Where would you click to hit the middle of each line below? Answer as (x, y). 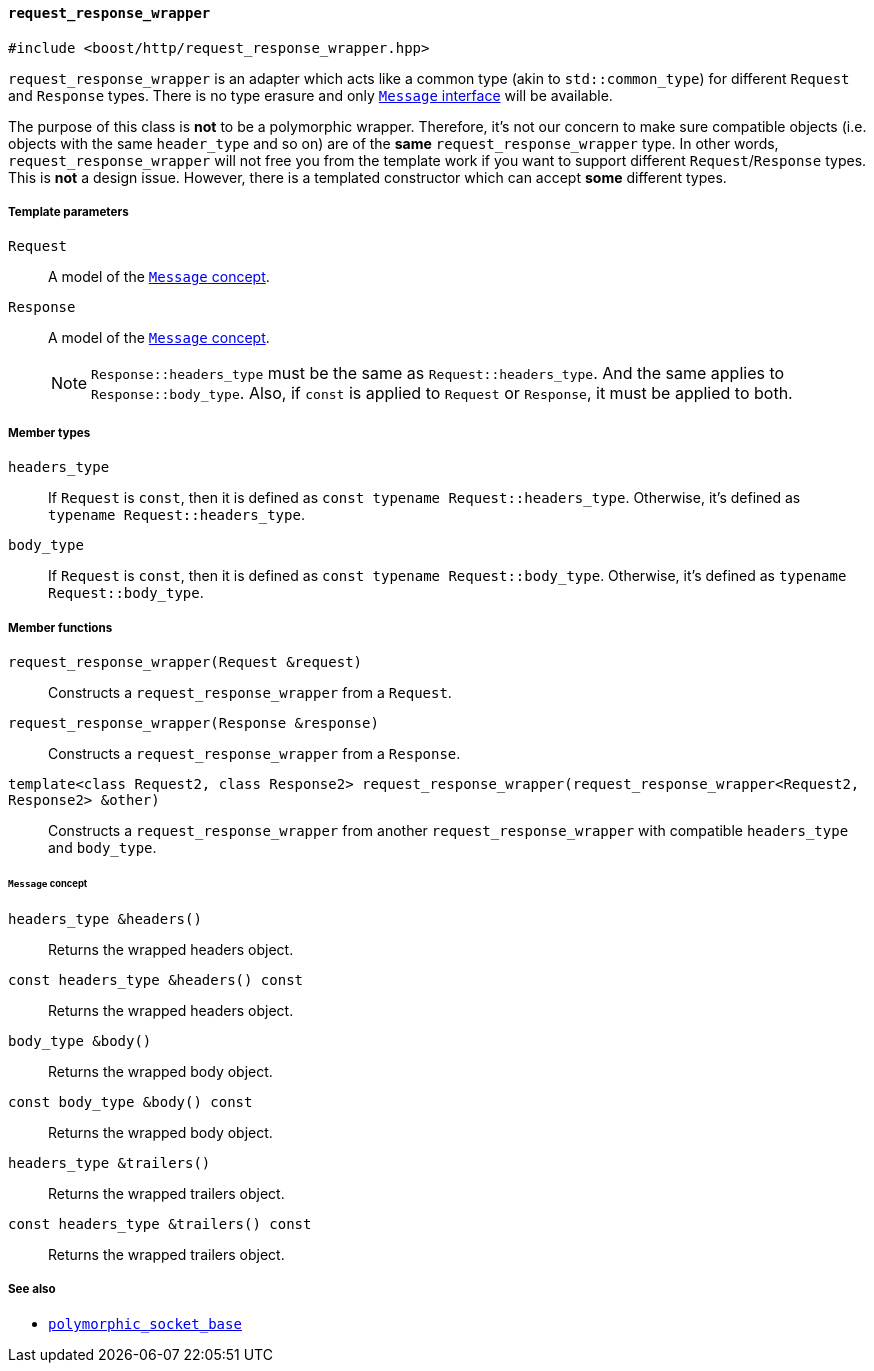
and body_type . (102, 847)
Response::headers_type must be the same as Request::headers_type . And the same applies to (438, 373)
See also (32, 1289)
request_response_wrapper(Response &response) (193, 722)
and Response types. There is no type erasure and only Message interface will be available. (310, 95)
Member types (49, 432)
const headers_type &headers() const (156, 979)
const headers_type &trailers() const (160, 1223)
